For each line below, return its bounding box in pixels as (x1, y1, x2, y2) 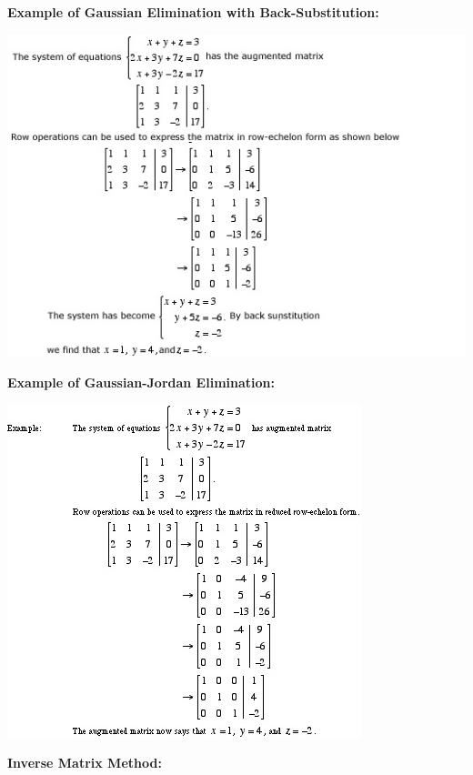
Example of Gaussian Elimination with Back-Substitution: (7, 3, 379, 21)
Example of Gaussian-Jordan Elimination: (7, 372, 275, 391)
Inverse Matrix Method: (7, 753, 162, 772)
